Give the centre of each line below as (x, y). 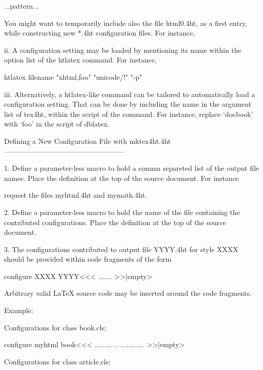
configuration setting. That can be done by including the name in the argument (128, 104)
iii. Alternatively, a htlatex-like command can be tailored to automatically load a (130, 94)
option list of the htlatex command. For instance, (81, 60)
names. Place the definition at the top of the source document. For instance (122, 178)
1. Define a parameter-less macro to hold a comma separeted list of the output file (132, 168)
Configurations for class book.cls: (55, 327)
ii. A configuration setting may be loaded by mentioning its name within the (123, 50)
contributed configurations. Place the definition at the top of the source (115, 222)
